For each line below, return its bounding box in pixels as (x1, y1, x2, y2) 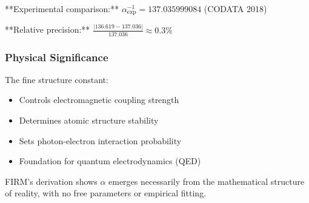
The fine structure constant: (5, 73, 108, 85)
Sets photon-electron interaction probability (19, 134, 182, 147)
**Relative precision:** (5, 23, 90, 36)
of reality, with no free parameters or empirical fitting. (5, 187, 207, 199)
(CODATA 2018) (204, 2, 267, 15)
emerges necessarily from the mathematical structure (108, 175, 305, 187)
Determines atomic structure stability (19, 114, 159, 126)
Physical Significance (5, 49, 108, 64)
